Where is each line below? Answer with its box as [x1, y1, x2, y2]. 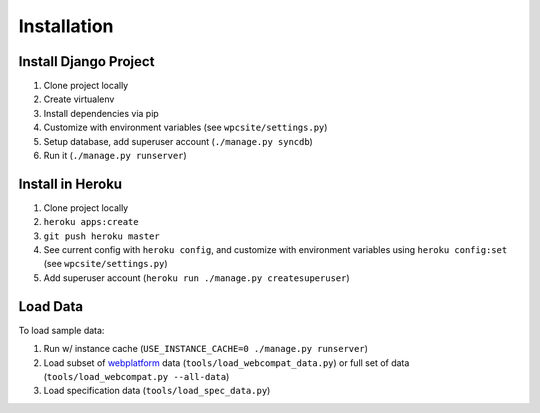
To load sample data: [18, 324, 105, 336]
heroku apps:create [43, 216, 139, 228]
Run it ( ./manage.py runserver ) [43, 150, 187, 162]
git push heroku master [43, 230, 160, 242]
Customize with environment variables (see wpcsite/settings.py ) [43, 121, 328, 134]
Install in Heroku [18, 175, 123, 192]
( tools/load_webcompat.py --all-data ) [43, 370, 230, 382]
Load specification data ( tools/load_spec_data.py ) [43, 385, 271, 397]
